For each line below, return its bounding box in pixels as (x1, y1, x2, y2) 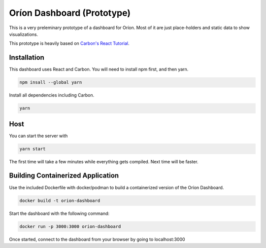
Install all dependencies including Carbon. (9, 92, 95, 98)
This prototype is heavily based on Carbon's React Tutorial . (9, 40, 130, 46)
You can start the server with (9, 133, 68, 139)
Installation (9, 53, 44, 62)
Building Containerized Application (9, 172, 119, 180)
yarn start (19, 146, 46, 151)
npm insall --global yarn (19, 79, 82, 85)
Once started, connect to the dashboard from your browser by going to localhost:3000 (9, 236, 185, 242)
